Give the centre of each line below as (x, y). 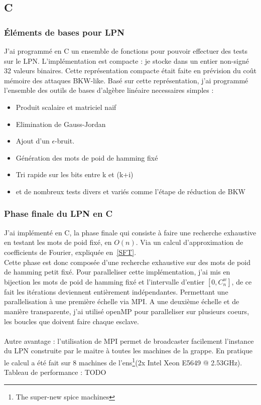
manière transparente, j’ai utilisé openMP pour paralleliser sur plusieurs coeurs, (127, 311)
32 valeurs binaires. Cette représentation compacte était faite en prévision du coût (130, 71)
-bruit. (65, 141)
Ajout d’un (33, 141)
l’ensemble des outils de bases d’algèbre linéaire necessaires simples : (109, 90)
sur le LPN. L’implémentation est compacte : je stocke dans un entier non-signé (126, 60)
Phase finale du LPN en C (58, 214)
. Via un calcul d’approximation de (189, 242)
